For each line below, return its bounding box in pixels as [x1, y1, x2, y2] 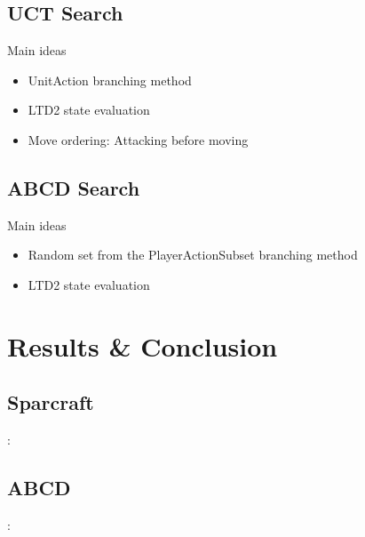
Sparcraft [7, 389, 94, 416]
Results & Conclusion [7, 327, 278, 364]
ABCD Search [7, 173, 140, 201]
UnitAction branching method [28, 70, 192, 89]
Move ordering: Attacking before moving [28, 130, 249, 148]
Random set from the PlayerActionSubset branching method [28, 245, 358, 264]
